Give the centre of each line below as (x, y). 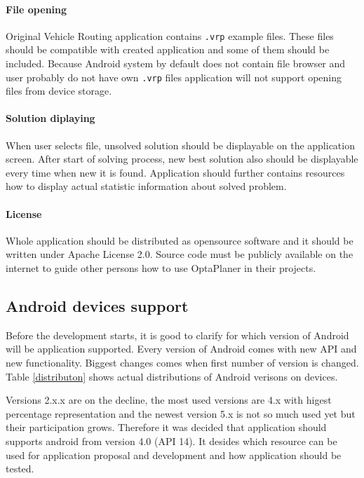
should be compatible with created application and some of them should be (168, 49)
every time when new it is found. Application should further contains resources (175, 172)
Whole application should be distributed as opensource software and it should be (180, 240)
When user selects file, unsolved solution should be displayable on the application (180, 145)
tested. (20, 469)
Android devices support (97, 306)
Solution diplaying (50, 118)
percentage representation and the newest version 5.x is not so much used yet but (181, 413)
